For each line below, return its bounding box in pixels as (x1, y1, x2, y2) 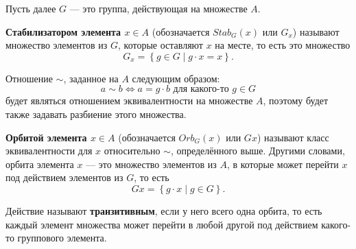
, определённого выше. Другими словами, (170, 143, 345, 158)
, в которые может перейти (226, 156, 339, 171)
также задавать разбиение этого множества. (5, 106, 187, 121)
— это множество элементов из (86, 156, 217, 171)
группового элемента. (17, 230, 107, 245)
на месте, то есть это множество (215, 38, 351, 52)
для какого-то (173, 84, 229, 95)
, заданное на (63, 71, 119, 85)
